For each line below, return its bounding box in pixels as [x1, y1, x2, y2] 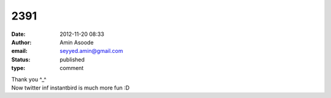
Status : [11, 55, 31, 63]
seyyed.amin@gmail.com [59, 47, 123, 55]
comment [59, 65, 84, 72]
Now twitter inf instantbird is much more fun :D [11, 84, 130, 91]
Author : [11, 38, 32, 46]
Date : [11, 30, 26, 38]
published [59, 55, 85, 63]
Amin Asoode [59, 38, 94, 46]
